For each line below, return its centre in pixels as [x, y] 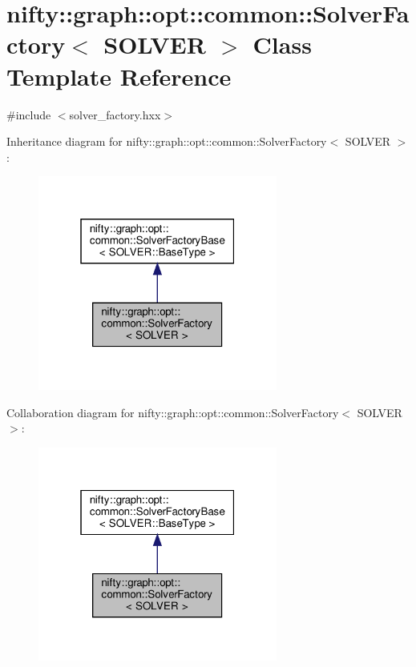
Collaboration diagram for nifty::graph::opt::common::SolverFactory [173, 412]
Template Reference [119, 76]
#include [29, 114]
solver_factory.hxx [115, 114]
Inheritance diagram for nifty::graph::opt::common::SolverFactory [167, 141]
